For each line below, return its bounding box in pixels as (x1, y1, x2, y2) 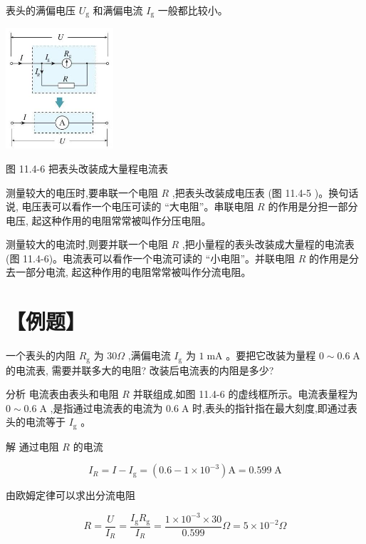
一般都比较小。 (157, 3, 228, 17)
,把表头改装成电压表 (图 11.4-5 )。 (172, 185, 329, 200)
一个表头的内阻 (6, 348, 75, 363)
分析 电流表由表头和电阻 (6, 386, 119, 401)
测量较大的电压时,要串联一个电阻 (6, 185, 158, 200)
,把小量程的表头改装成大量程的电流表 (182, 237, 355, 252)
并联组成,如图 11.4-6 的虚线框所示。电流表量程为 (132, 386, 358, 401)
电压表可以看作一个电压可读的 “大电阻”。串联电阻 (21, 199, 254, 214)
